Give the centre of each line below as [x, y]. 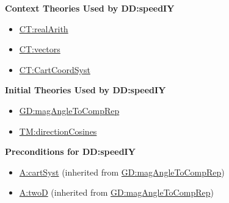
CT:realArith [44, 28]
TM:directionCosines [58, 131]
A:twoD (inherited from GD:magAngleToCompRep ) [116, 192]
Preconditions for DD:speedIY [70, 151]
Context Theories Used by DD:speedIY [90, 8]
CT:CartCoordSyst [55, 69]
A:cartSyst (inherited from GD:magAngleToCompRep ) [122, 172]
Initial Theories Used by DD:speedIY [85, 90]
